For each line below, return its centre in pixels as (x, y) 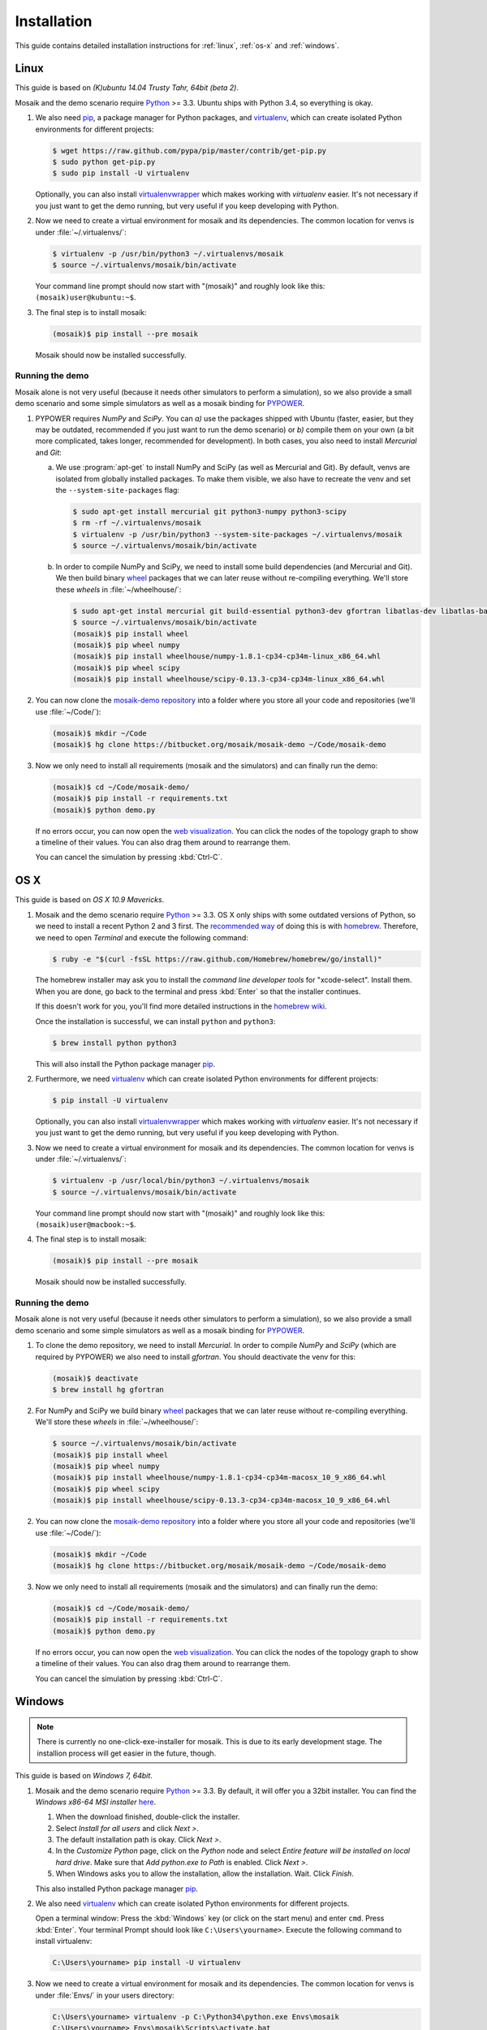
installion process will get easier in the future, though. (127, 1753)
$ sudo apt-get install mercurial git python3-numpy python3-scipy (210, 511)
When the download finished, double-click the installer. (148, 1817)
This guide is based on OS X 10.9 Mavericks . (90, 900)
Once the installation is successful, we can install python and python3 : (155, 1021)
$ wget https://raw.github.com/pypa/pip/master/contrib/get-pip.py (190, 151)
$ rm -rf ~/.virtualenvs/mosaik (137, 523)
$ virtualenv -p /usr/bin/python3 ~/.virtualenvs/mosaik (168, 253)
